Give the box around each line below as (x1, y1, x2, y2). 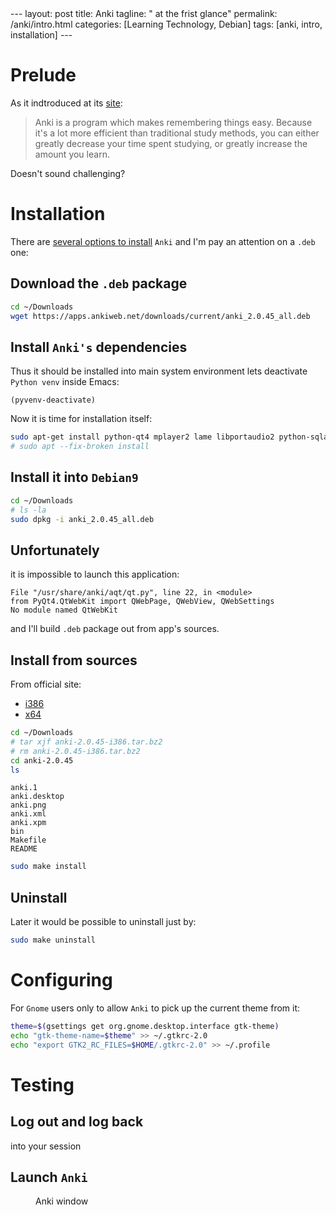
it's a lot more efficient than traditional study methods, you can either (34, 127, 320, 139)
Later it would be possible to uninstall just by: (10, 916, 197, 928)
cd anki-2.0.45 (10, 755, 74, 766)
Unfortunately (10, 542, 100, 559)
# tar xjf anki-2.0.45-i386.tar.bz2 (10, 737, 163, 747)
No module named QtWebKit (10, 605, 118, 616)
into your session (10, 1140, 82, 1152)
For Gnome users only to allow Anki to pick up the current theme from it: (10, 1002, 301, 1014)
